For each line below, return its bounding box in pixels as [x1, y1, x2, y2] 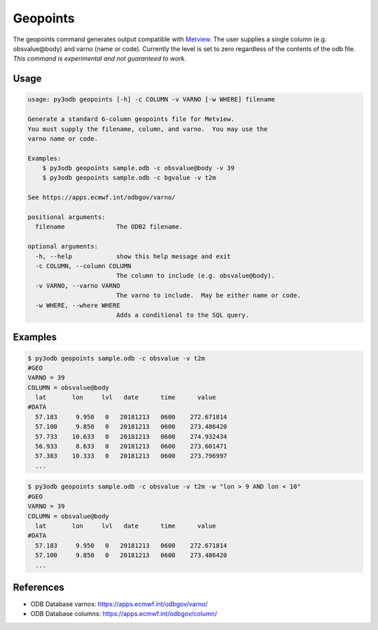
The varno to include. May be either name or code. [115, 291, 301, 300]
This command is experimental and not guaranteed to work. [13, 55, 187, 63]
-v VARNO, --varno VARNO [35, 281, 120, 290]
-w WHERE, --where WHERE [35, 301, 120, 309]
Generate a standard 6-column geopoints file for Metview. [27, 115, 234, 123]
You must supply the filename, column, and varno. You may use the [27, 125, 268, 133]
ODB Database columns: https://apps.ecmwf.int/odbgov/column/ [30, 610, 217, 618]
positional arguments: [27, 213, 106, 221]
